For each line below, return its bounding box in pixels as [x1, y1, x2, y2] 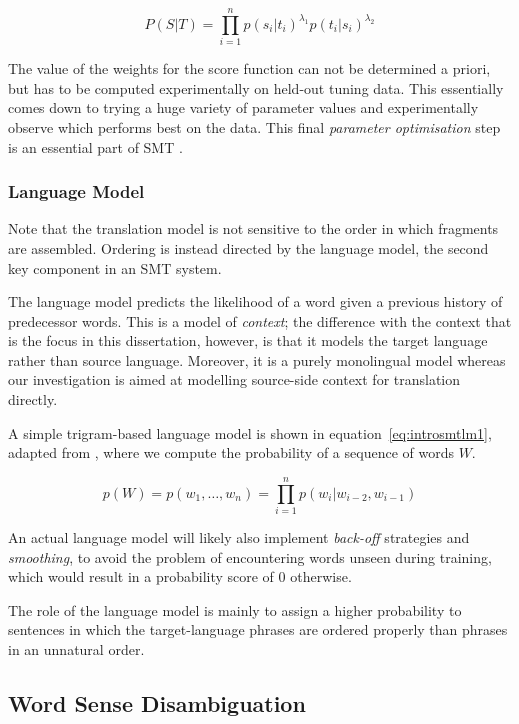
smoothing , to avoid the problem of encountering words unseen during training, [8, 546, 492, 567]
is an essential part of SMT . [8, 136, 183, 157]
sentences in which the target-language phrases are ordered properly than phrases [8, 619, 508, 640]
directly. [8, 389, 58, 410]
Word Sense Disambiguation [8, 687, 306, 718]
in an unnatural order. [8, 638, 145, 659]
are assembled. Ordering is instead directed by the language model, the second [8, 237, 489, 258]
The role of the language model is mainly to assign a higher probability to [8, 599, 462, 620]
